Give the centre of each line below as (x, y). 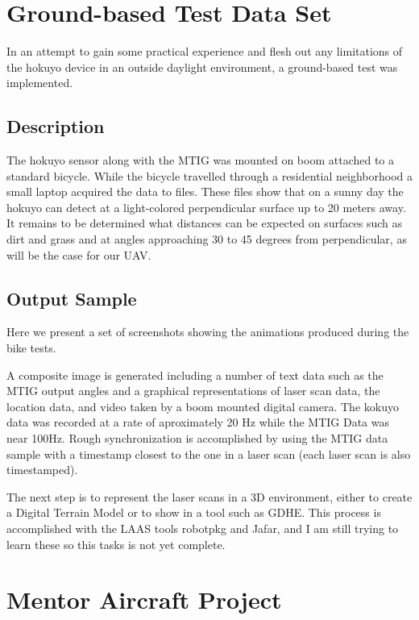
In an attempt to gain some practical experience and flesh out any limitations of (205, 51)
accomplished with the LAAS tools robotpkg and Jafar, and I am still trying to (203, 528)
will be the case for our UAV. (79, 254)
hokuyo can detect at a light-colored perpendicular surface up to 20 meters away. (206, 207)
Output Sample (72, 298)
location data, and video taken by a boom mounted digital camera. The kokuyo (203, 406)
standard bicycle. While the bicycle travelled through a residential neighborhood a (210, 175)
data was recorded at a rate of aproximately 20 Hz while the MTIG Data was (198, 422)
